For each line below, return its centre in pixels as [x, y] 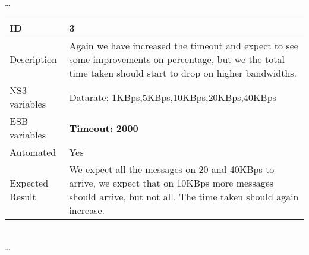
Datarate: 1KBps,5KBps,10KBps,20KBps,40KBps [173, 97]
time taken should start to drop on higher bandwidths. [183, 73]
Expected [29, 183]
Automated [33, 152]
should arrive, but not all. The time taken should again [184, 197]
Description [33, 59]
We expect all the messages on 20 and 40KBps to [172, 169]
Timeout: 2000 [104, 128]
